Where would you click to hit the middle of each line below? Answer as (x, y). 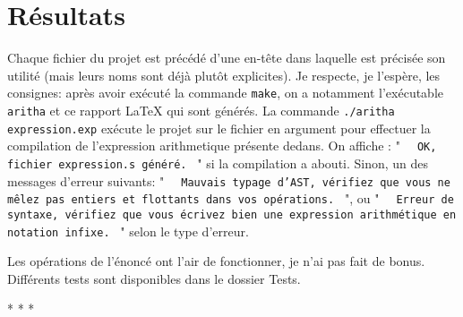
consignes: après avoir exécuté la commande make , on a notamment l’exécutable (226, 93)
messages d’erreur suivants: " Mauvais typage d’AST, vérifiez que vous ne (229, 180)
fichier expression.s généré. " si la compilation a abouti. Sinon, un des (218, 163)
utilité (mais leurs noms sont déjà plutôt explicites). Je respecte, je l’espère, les (224, 75)
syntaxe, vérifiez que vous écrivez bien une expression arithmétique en (232, 214)
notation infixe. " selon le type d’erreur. (128, 231)
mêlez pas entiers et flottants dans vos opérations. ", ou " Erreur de (231, 198)
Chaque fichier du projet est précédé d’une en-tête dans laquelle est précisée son (227, 58)
